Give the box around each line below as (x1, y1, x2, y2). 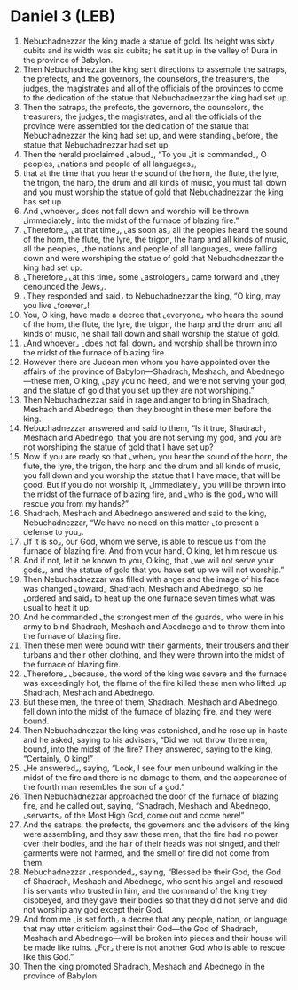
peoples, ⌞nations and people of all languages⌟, (22, 158, 197, 169)
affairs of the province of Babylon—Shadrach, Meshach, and (22, 366, 245, 377)
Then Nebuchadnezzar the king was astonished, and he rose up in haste (22, 724, 288, 735)
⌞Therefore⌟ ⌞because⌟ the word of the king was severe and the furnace (22, 668, 287, 679)
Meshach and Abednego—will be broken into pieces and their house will (22, 932, 287, 943)
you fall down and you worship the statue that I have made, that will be (22, 469, 281, 481)
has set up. (22, 196, 65, 206)
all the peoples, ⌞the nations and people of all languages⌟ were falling (22, 243, 278, 254)
